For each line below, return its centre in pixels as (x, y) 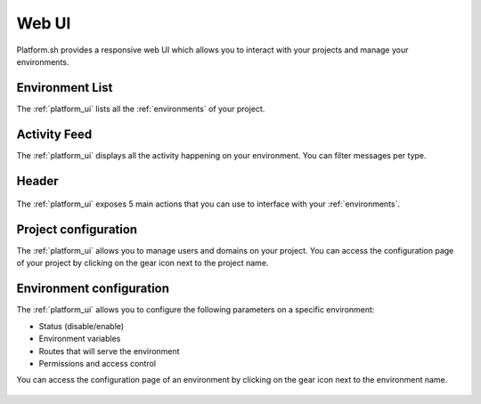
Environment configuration (93, 289)
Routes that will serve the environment (109, 351)
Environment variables (80, 339)
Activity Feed (54, 134)
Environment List (65, 88)
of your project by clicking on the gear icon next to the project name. (143, 263)
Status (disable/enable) (82, 326)
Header (37, 181)
